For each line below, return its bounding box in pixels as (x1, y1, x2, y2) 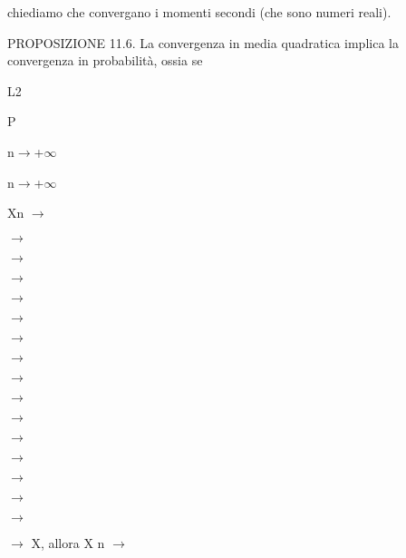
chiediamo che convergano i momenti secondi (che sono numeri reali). (7, 3, 391, 21)
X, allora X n (31, 533, 105, 552)
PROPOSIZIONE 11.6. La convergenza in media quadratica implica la (7, 33, 399, 52)
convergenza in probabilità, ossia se (7, 51, 203, 70)
